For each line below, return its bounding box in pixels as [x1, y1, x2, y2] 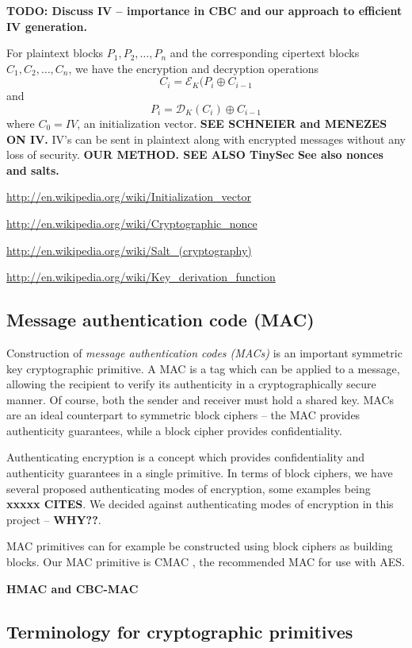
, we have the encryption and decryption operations [68, 60, 319, 76]
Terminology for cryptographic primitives [6, 619, 353, 643]
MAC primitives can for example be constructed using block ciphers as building [6, 538, 393, 554]
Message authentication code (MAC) [6, 307, 315, 332]
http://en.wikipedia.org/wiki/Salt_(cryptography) [6, 241, 252, 258]
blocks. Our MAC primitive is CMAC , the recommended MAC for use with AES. [6, 553, 406, 570]
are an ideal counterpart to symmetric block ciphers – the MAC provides [6, 407, 360, 423]
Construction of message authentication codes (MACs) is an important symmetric [6, 344, 402, 361]
